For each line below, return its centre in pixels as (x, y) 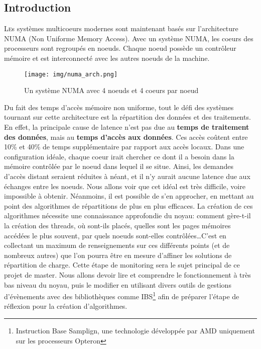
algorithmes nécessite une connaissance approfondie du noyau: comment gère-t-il (127, 215)
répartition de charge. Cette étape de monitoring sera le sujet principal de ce (122, 265)
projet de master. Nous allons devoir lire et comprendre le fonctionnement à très (127, 274)
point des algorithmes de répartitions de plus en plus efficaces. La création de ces (128, 205)
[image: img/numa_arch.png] (71, 74)
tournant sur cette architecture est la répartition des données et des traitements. (127, 117)
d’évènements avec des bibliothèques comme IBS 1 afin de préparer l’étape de (122, 295)
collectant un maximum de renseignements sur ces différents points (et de (117, 245)
